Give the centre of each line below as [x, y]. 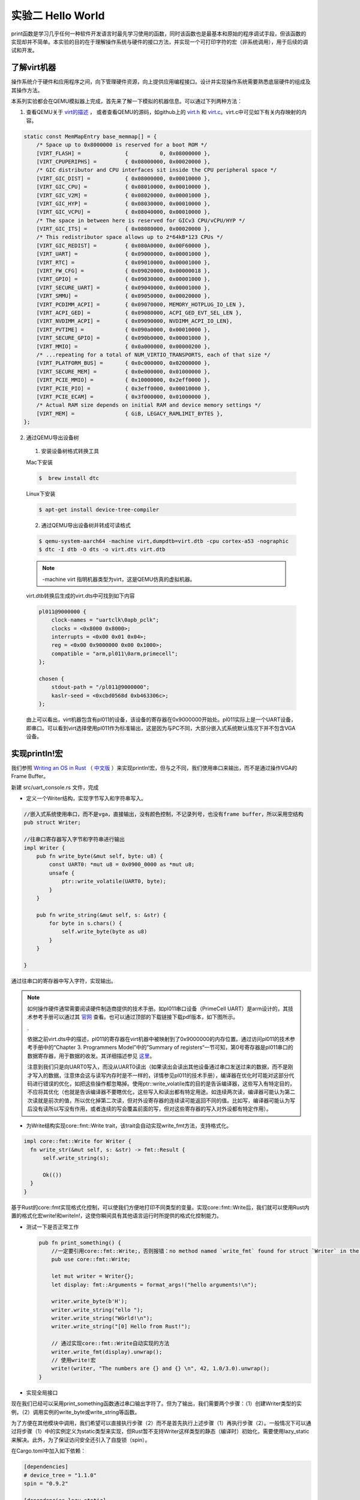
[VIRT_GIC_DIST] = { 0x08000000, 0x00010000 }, [123, 178]
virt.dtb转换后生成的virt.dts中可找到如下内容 [80, 595]
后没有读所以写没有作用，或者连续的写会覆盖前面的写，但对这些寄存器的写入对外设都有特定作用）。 [149, 1109]
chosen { [52, 679]
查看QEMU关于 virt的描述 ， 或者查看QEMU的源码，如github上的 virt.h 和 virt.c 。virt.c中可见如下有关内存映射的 [164, 112]
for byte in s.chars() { [85, 923]
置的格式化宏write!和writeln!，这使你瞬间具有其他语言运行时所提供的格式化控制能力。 [116, 1216]
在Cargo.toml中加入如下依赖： [49, 1451]
